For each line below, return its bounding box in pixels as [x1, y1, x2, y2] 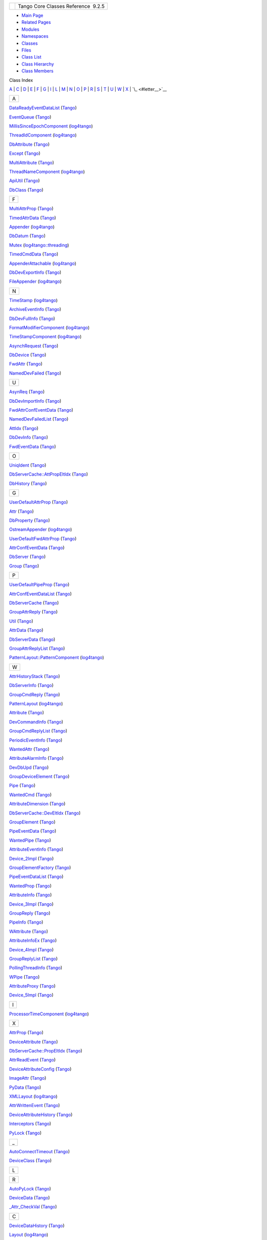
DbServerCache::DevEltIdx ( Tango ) [9, 810, 81, 816]
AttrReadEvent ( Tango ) [9, 1057, 56, 1063]
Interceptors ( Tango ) [9, 1121, 51, 1127]
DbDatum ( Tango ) [9, 233, 46, 239]
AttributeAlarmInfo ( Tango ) [9, 755, 64, 761]
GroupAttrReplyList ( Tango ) [9, 645, 65, 651]
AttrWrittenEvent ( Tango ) [9, 1103, 60, 1109]
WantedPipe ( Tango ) [9, 837, 51, 843]
